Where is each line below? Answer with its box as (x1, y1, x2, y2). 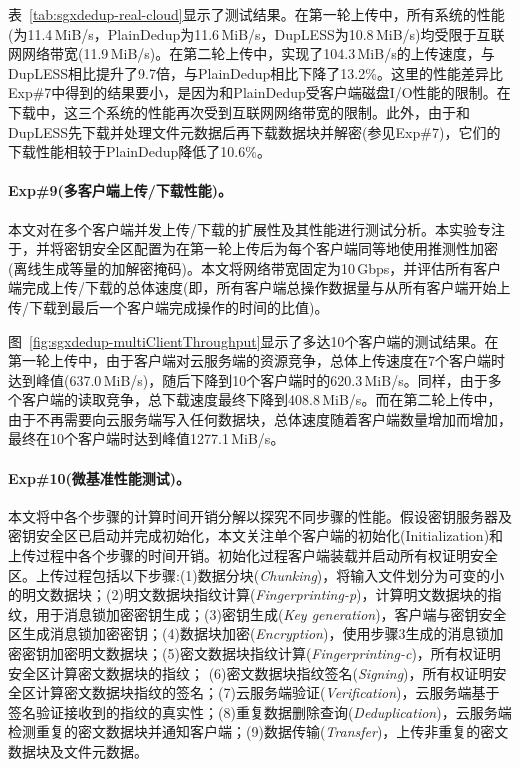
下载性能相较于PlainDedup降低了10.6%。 (8, 141, 271, 162)
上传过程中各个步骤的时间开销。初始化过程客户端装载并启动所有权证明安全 (8, 545, 498, 566)
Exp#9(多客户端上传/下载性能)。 (8, 180, 233, 201)
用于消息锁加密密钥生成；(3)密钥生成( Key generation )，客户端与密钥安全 (35, 603, 507, 624)
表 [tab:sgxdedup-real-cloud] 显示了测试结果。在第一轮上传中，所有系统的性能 (8, 4, 505, 24)
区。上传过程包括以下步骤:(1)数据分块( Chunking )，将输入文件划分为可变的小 (8, 564, 505, 585)
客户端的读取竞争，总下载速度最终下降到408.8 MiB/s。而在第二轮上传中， (21, 389, 502, 410)
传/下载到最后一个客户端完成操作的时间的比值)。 (8, 296, 329, 317)
